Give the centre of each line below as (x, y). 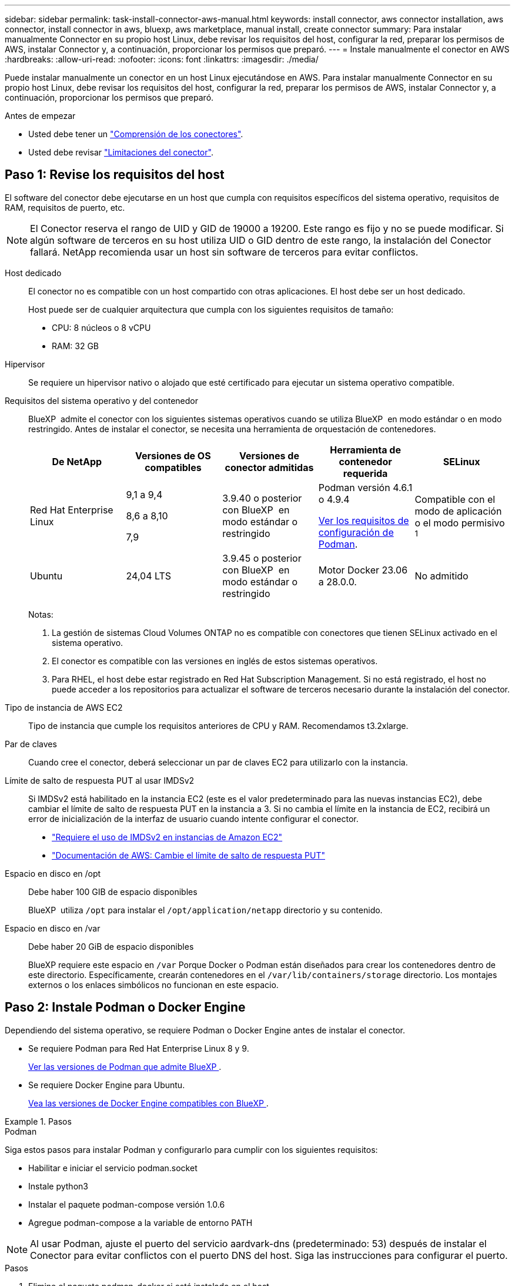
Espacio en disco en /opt (53, 873)
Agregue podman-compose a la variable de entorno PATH (141, 1222)
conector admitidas (269, 467)
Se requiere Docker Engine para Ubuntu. (107, 1085)
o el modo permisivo (460, 523)
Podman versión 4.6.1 (365, 487)
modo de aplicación (458, 511)
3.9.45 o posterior (262, 558)
